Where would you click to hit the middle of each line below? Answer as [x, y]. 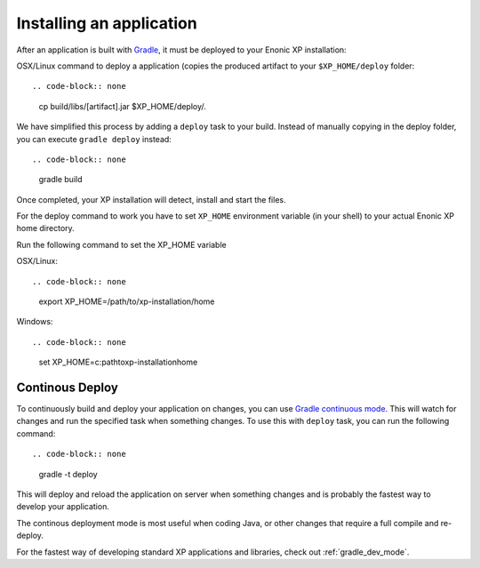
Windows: [35, 322]
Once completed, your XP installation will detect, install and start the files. [151, 199]
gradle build [60, 180]
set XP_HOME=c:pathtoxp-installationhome [118, 362]
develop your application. [63, 507]
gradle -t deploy [68, 474]
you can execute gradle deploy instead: [94, 139]
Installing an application [107, 23]
